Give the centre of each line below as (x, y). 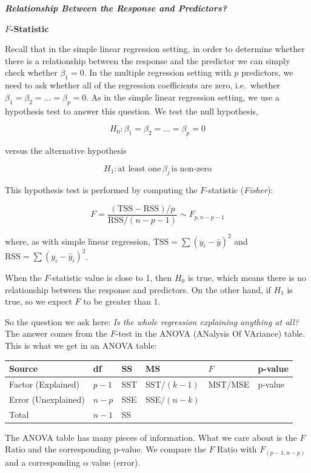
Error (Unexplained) (47, 399)
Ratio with (237, 449)
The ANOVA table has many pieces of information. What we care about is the (151, 437)
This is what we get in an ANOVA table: (81, 345)
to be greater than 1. (122, 301)
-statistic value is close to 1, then (111, 277)
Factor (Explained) (44, 384)
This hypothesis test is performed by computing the (101, 190)
